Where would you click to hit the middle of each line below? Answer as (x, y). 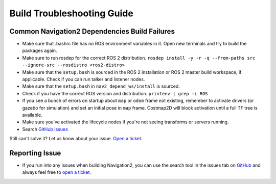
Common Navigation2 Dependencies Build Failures (92, 31)
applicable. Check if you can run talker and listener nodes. (84, 80)
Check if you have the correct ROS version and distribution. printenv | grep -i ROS (115, 93)
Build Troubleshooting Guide (72, 13)
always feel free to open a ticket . (57, 172)
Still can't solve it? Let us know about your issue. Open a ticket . (76, 139)
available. (32, 115)
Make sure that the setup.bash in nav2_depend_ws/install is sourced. (101, 86)
